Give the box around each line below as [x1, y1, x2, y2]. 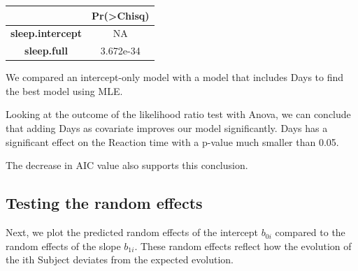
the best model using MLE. [6, 83, 123, 98]
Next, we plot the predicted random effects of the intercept [6, 225, 259, 240]
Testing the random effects [6, 192, 203, 214]
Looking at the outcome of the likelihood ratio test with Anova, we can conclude [6, 107, 351, 122]
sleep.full [24, 43, 68, 58]
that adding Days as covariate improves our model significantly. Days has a [6, 121, 328, 135]
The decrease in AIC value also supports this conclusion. [6, 158, 248, 173]
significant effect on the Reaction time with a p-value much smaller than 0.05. [6, 134, 339, 149]
